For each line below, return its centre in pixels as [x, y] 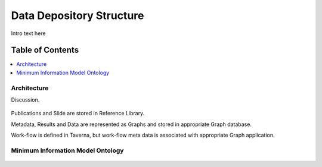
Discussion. [25, 100]
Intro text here [28, 33]
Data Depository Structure [78, 15]
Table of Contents [45, 50]
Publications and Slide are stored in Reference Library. [78, 114]
